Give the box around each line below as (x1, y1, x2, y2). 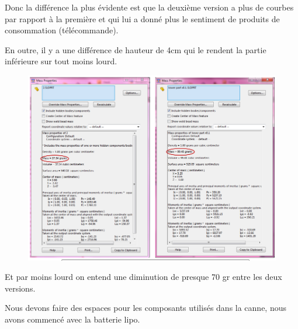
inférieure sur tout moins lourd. (5, 55, 117, 67)
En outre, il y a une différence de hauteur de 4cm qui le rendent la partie (5, 43, 266, 56)
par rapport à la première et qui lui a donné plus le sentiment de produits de (5, 12, 280, 25)
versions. (5, 282, 36, 294)
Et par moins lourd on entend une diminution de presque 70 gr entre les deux (5, 271, 282, 283)
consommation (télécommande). (5, 24, 119, 36)
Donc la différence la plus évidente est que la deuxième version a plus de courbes (5, 1, 294, 13)
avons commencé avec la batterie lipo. (5, 313, 140, 325)
